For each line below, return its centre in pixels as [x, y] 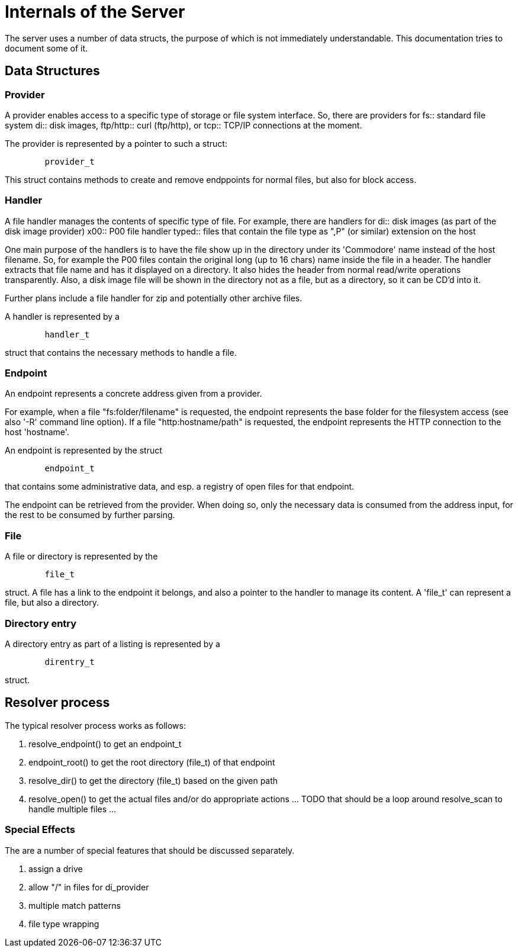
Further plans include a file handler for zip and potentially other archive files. [154, 298]
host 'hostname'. [37, 432]
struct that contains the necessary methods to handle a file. [121, 352]
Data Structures [52, 71]
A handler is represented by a [62, 316]
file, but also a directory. [52, 603]
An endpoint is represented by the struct [83, 451]
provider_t [70, 161]
